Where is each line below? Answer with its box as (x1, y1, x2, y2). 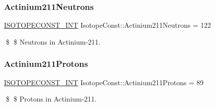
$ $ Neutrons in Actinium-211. (5, 36, 101, 47)
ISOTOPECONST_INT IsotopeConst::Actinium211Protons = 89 (4, 77, 204, 87)
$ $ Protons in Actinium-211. (5, 94, 97, 104)
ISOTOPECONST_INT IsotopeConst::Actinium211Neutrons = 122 (4, 20, 211, 30)
